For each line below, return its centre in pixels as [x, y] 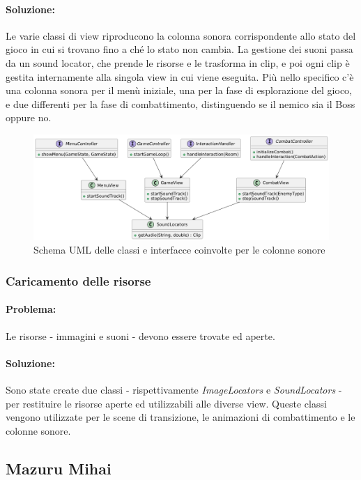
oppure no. [29, 117]
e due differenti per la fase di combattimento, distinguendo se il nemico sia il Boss [180, 103]
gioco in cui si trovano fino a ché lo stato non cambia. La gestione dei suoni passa [179, 49]
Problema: [31, 309]
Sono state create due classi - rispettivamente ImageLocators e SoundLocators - [174, 389]
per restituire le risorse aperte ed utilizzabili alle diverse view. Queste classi [166, 403]
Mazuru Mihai [59, 468]
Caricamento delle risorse [78, 280]
